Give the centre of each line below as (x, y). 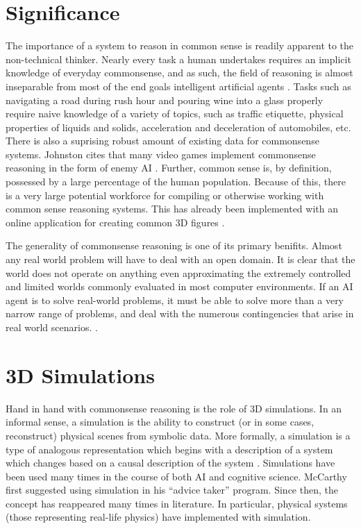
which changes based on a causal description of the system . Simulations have (170, 463)
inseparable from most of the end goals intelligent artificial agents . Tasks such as (178, 86)
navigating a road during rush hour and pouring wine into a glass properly (165, 100)
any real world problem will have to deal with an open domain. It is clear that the (180, 259)
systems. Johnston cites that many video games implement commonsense (161, 154)
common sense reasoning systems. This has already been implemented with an (172, 209)
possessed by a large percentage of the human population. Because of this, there (176, 182)
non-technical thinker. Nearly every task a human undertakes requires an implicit (178, 59)
